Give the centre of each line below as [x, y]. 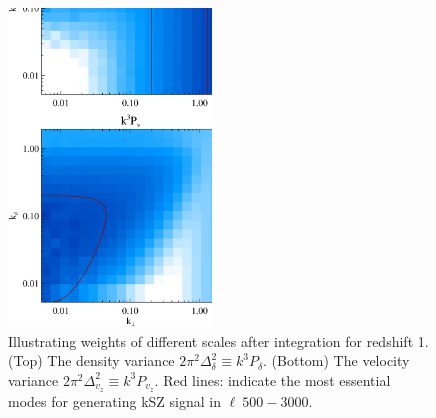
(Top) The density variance [91, 360]
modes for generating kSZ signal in [114, 400]
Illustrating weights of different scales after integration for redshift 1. [218, 340]
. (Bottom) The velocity [336, 360]
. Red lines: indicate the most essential [272, 379]
